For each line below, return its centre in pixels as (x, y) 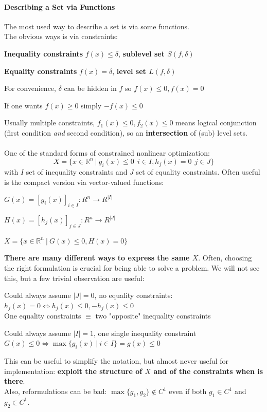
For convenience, (30, 88)
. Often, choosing (225, 258)
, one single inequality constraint (145, 333)
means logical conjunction (216, 123)
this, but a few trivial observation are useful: (74, 278)
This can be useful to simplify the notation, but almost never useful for (117, 361)
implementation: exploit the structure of (73, 371)
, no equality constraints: (133, 295)
